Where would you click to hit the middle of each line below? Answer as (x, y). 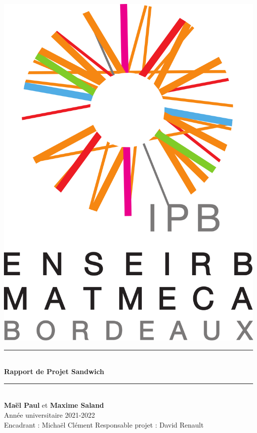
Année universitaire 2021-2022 (50, 414)
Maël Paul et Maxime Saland (54, 405)
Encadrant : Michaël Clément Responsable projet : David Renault (104, 424)
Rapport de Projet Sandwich (54, 371)
